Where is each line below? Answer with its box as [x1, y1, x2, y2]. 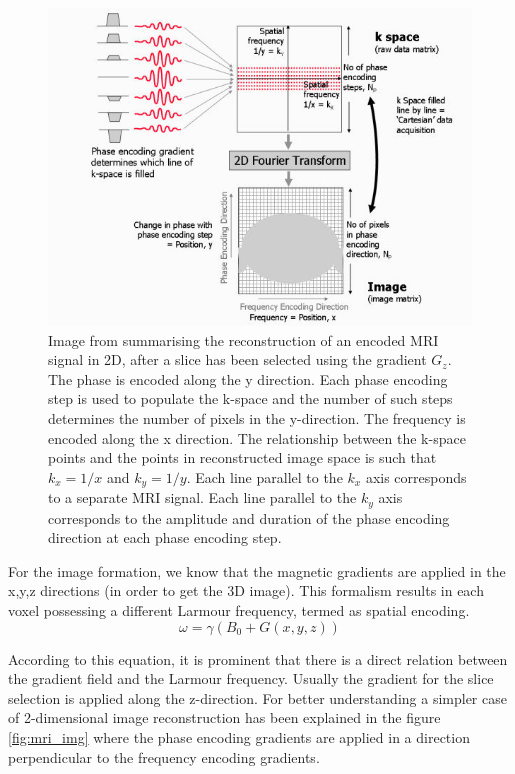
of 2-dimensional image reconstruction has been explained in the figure [8, 707, 441, 728]
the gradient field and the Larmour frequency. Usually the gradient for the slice [8, 668, 494, 689]
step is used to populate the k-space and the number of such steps [48, 388, 453, 409]
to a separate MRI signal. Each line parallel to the [48, 487, 357, 508]
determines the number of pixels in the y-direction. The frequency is [48, 407, 466, 428]
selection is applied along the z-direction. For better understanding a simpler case [8, 687, 507, 708]
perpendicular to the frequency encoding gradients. [8, 746, 320, 767]
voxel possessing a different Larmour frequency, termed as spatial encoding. [8, 600, 470, 621]
